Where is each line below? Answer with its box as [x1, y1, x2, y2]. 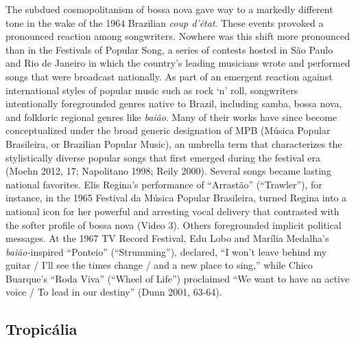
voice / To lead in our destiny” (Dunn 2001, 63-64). [5, 285, 222, 299]
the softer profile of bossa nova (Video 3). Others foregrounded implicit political [5, 217, 342, 232]
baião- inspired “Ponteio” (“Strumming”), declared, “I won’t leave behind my [5, 244, 327, 258]
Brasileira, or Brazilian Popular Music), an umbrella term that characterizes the [5, 136, 342, 151]
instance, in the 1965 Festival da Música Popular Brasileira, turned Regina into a [5, 190, 347, 205]
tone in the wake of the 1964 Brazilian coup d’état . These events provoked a [5, 15, 324, 30]
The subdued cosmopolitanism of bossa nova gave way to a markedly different [5, 2, 333, 16]
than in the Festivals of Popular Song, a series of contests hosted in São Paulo [5, 42, 333, 56]
